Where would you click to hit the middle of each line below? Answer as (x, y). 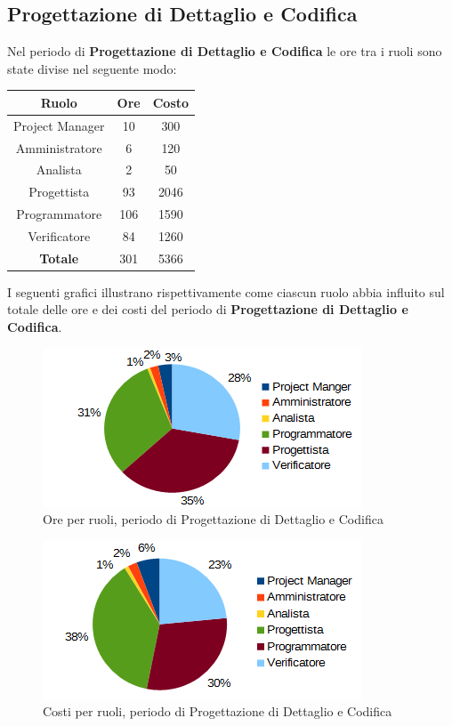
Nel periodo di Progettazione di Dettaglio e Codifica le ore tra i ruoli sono (225, 51)
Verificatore (59, 235)
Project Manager (59, 125)
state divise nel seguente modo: (92, 68)
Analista (59, 169)
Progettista (59, 192)
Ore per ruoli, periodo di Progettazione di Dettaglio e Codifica (213, 519)
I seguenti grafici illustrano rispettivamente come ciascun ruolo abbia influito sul (226, 291)
